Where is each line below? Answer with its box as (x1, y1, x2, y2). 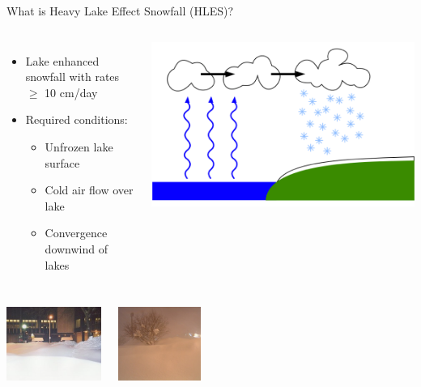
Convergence (45, 224, 108, 241)
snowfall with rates (25, 68, 120, 85)
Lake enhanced (25, 52, 100, 69)
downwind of (45, 240, 108, 257)
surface (45, 154, 80, 171)
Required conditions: (25, 111, 128, 128)
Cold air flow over (45, 181, 134, 198)
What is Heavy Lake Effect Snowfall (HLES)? (6, 2, 234, 19)
